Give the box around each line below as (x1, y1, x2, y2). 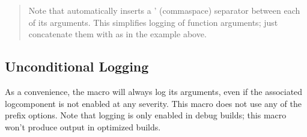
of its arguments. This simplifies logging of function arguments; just (28, 16, 278, 28)
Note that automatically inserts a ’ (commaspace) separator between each (28, 4, 300, 16)
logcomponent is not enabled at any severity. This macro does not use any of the (5, 97, 302, 109)
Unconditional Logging (5, 57, 149, 76)
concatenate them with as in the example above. (28, 28, 207, 40)
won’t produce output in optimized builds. (5, 120, 161, 133)
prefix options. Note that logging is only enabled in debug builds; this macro (5, 109, 287, 121)
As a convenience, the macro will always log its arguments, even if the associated (5, 85, 303, 97)
